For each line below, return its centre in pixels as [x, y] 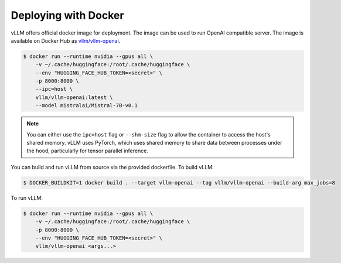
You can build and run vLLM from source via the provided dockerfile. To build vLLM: [112, 167]
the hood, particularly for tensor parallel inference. [88, 151]
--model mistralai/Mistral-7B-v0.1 [86, 106]
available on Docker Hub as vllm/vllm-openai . [66, 40]
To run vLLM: [27, 198]
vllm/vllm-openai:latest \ [74, 97]
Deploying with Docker [67, 15]
